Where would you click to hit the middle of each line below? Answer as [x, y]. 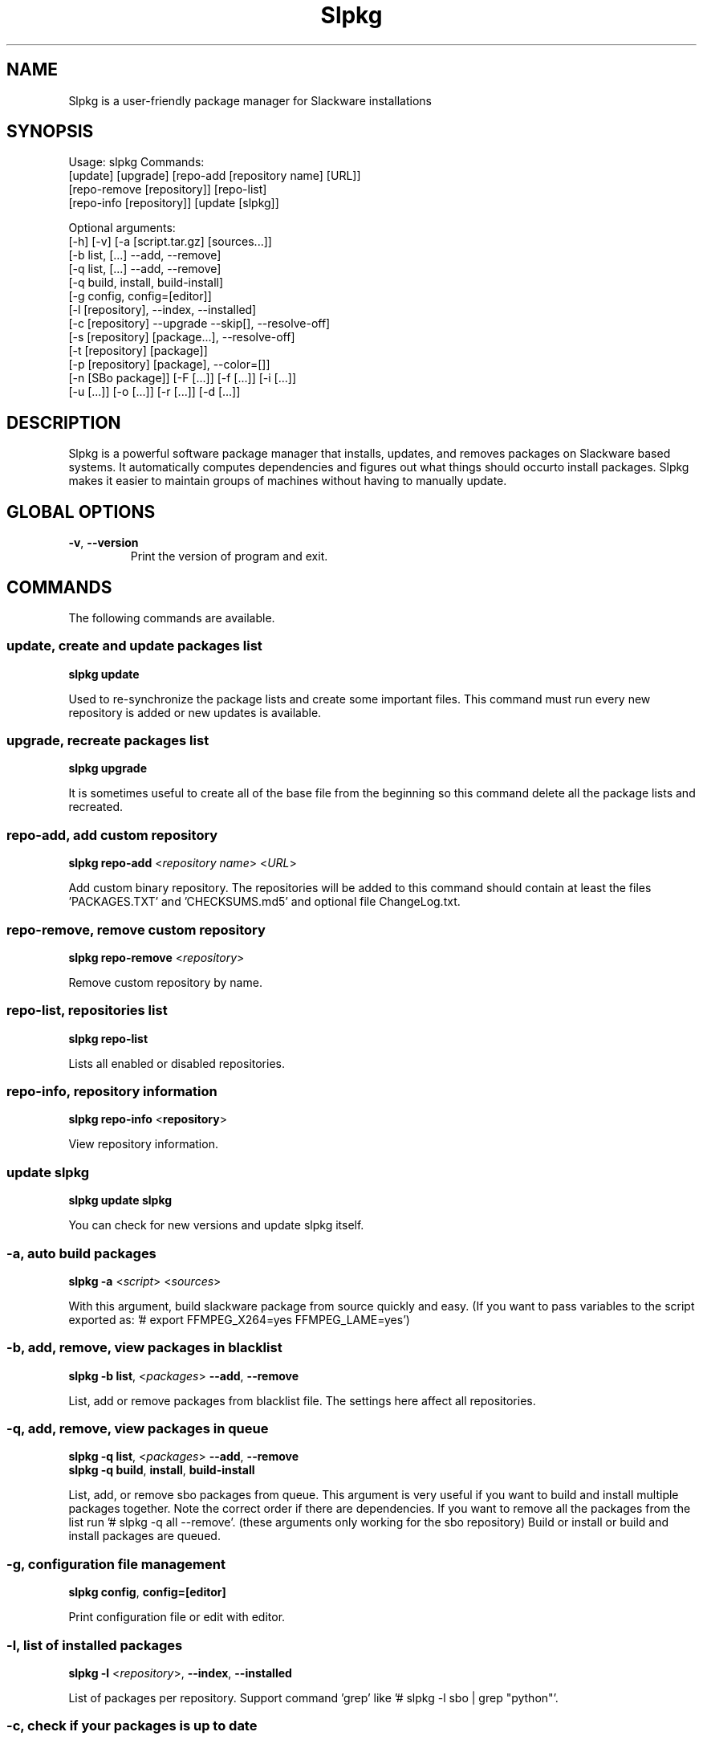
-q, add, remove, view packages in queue [138, 1429]
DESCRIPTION [64, 422]
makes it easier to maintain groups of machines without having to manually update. [288, 481]
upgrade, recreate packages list [108, 741]
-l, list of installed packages [95, 1645]
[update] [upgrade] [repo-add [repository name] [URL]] [215, 176]
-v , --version [104, 543]
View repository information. [143, 1144]
